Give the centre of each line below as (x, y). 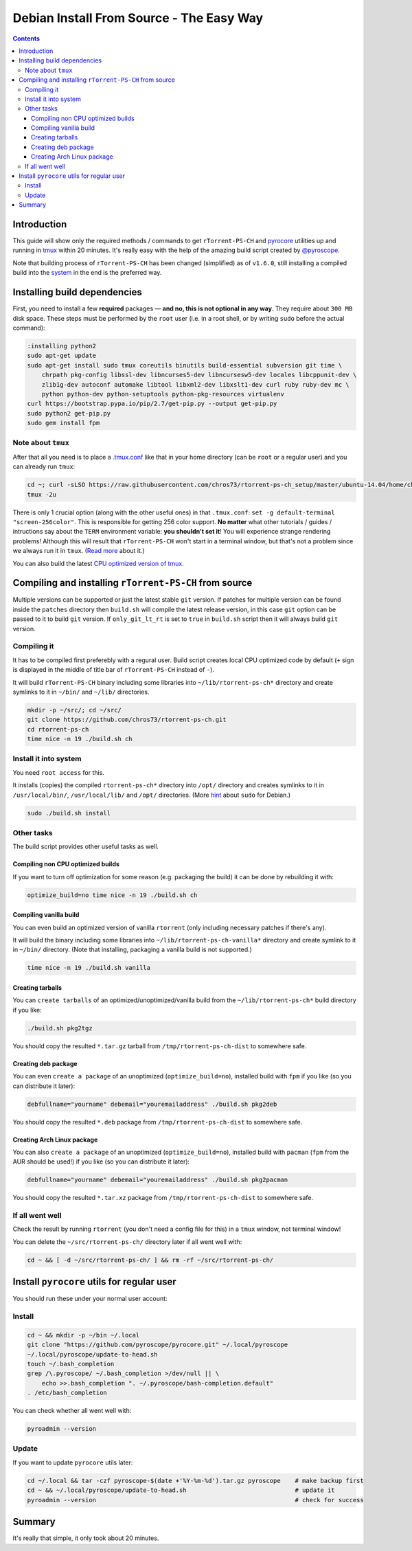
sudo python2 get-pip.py (69, 413)
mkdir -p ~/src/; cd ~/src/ (74, 710)
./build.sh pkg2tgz (60, 1028)
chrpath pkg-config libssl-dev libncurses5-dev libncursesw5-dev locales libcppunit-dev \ (199, 375)
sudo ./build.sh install (69, 813)
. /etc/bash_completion (67, 1393)
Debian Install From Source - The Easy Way (138, 18)
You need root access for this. (58, 772)
